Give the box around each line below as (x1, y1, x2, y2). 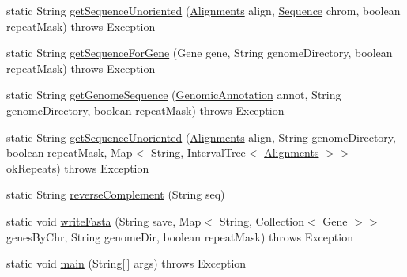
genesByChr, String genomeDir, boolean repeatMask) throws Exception (6, 228, 353, 245)
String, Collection (219, 212, 305, 229)
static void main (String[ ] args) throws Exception (6, 255, 247, 271)
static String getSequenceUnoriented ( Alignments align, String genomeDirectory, (6, 128, 396, 145)
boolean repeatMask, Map (6, 144, 133, 161)
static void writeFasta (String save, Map (6, 212, 202, 229)
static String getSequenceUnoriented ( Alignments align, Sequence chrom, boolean (6, 2, 401, 18)
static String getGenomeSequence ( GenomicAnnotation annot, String (6, 86, 341, 103)
